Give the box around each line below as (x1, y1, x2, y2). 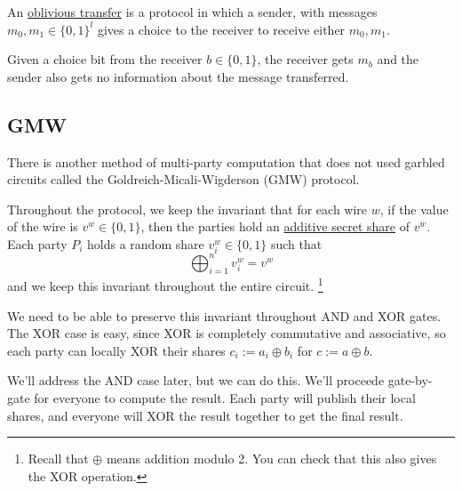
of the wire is (7, 217, 78, 236)
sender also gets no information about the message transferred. (7, 67, 349, 85)
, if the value (379, 199, 449, 218)
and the (377, 50, 419, 68)
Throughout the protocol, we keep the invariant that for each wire (7, 199, 368, 218)
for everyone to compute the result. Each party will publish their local (34, 389, 416, 407)
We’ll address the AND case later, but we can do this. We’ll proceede (7, 371, 385, 390)
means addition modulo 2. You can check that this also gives (106, 449, 437, 468)
